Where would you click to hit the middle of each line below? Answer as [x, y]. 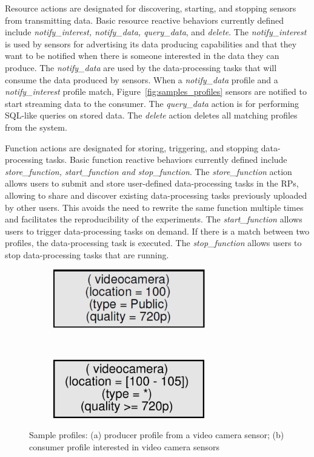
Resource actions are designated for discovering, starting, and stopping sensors [151, 8]
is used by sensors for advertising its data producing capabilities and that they [151, 43]
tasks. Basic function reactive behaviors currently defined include [166, 160]
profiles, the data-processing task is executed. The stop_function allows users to [153, 243]
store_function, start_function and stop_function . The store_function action [149, 171]
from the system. [36, 127]
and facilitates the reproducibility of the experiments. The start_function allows [154, 219]
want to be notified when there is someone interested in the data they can [142, 56]
